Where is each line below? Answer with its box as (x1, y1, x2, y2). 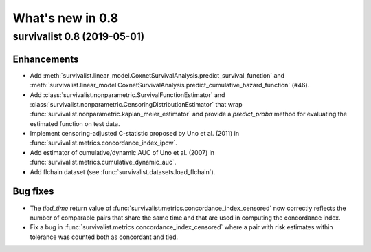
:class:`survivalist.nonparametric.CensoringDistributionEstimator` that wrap (30, 100, 243, 108)
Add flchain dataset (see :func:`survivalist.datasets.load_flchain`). (30, 167, 216, 176)
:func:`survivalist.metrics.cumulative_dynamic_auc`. (30, 158, 177, 167)
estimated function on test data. (30, 119, 120, 127)
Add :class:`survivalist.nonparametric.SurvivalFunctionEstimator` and (30, 90, 225, 99)
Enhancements (12, 53, 79, 65)
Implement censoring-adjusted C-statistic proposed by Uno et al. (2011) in (30, 129, 240, 138)
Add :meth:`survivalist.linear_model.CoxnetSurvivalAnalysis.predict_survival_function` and (30, 71, 285, 79)
